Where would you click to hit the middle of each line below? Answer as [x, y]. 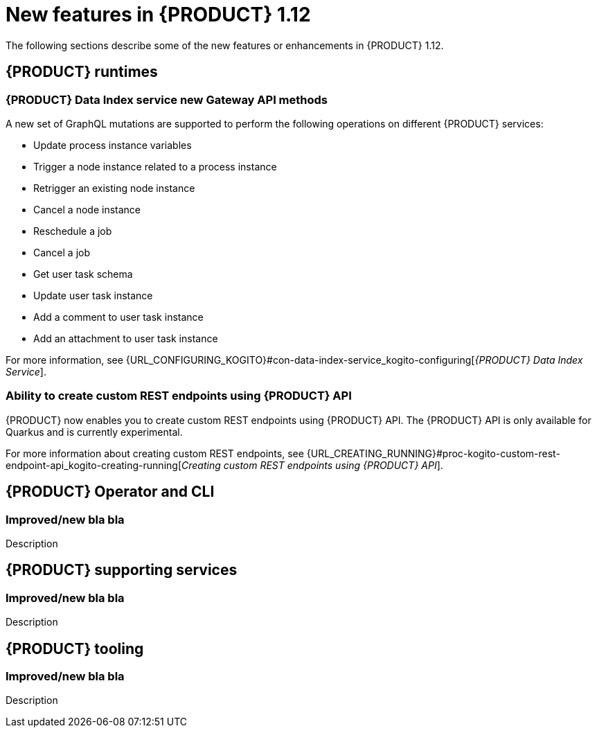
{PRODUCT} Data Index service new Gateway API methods [167, 99]
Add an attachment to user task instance [126, 338]
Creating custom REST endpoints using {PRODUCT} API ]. [312, 465]
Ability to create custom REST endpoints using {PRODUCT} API [179, 396]
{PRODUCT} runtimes [82, 72]
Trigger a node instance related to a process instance [155, 166]
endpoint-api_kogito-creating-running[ [93, 465]
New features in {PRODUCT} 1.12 [158, 15]
